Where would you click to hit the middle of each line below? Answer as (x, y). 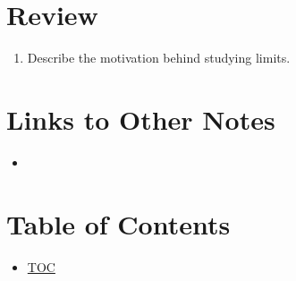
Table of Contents (118, 223)
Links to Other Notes (141, 119)
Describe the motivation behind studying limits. (159, 58)
